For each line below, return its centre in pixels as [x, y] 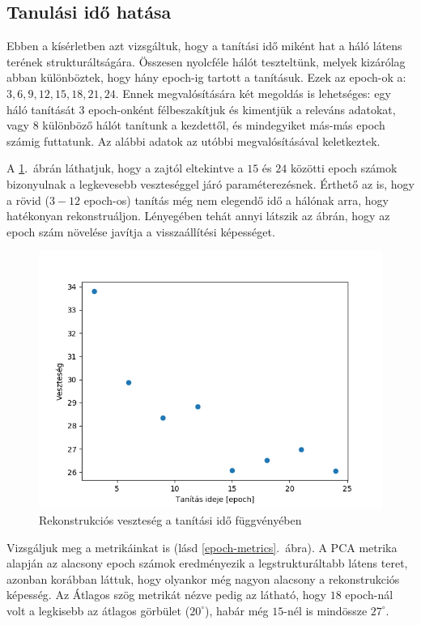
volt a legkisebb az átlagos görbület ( [98, 610]
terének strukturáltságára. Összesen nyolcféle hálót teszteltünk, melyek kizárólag [206, 61]
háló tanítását [41, 109]
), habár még [236, 610]
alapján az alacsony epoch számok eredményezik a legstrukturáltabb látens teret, [207, 563]
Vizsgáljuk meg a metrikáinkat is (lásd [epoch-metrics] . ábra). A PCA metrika [202, 547]
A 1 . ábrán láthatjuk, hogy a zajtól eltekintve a [125, 168]
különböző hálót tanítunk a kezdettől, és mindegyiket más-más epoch [214, 125]
